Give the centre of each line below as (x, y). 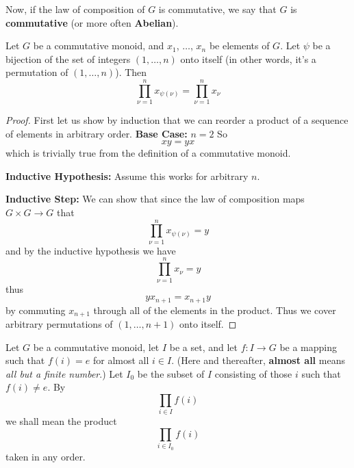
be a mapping (308, 347)
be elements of (239, 45)
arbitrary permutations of (59, 324)
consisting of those (253, 373)
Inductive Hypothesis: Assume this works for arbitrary (127, 175)
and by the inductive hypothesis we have (91, 250)
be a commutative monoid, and (99, 45)
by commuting (36, 310)
